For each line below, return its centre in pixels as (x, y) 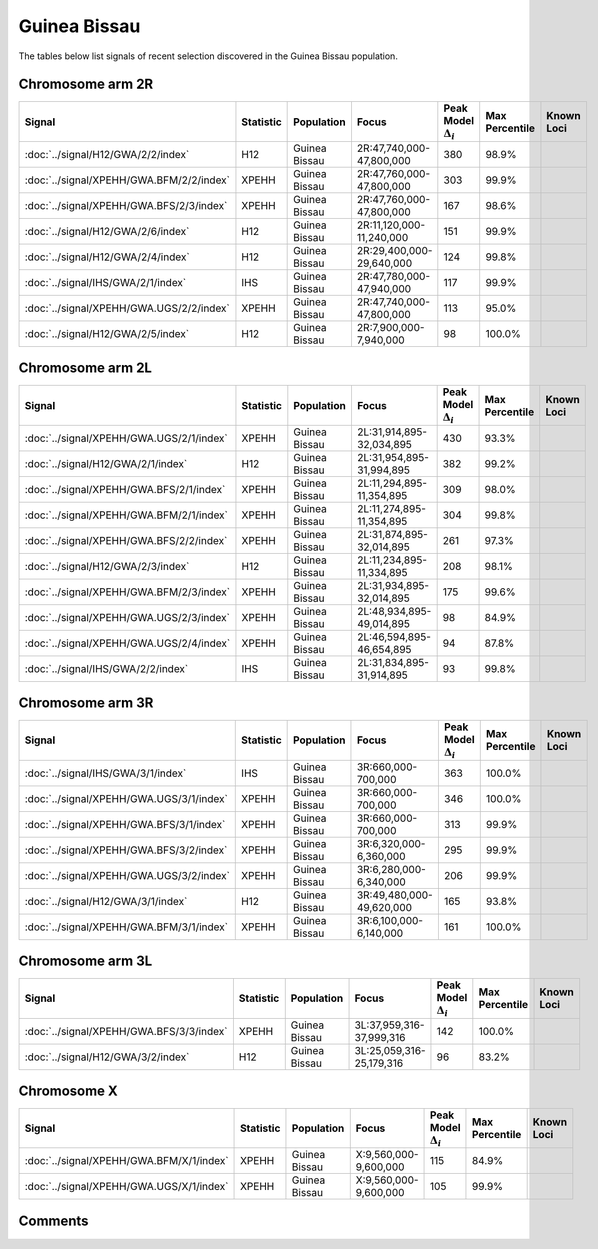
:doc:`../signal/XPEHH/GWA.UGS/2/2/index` (127, 308)
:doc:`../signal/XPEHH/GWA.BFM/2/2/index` (127, 180)
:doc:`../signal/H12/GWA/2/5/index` (107, 333)
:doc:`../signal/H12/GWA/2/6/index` (107, 231)
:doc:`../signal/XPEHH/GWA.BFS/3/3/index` (126, 1031)
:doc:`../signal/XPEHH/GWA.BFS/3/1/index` (125, 824)
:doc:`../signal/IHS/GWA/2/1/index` (105, 282)
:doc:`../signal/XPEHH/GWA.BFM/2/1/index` (126, 515)
